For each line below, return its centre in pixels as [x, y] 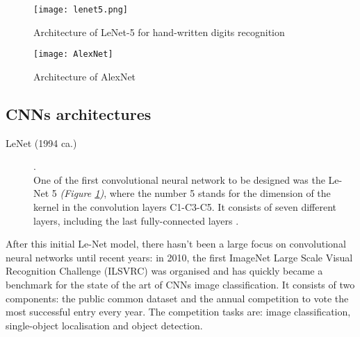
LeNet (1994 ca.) [41, 142]
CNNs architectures [79, 113]
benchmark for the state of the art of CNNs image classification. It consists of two [180, 285]
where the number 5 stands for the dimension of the [220, 193]
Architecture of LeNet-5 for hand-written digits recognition [159, 32]
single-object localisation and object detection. [104, 325]
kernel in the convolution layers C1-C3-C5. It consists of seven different [185, 207]
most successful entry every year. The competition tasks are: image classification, [178, 312]
